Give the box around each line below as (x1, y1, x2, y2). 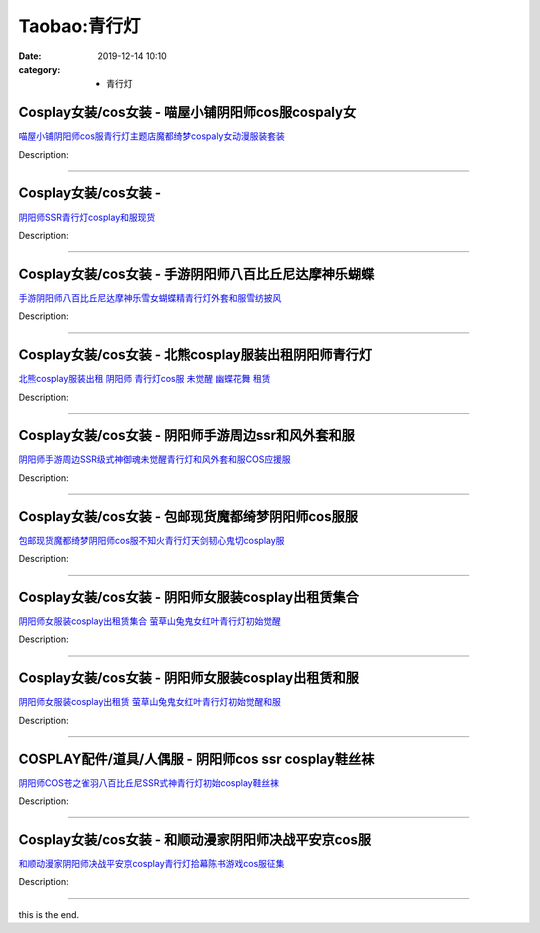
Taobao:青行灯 (18, 15, 141, 37)
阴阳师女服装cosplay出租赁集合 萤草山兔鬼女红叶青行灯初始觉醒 (18, 615, 282, 627)
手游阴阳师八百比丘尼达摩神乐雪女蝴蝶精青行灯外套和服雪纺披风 (18, 291, 282, 304)
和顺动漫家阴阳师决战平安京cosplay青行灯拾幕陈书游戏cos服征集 (18, 857, 285, 869)
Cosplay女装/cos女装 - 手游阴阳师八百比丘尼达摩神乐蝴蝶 (18, 265, 375, 282)
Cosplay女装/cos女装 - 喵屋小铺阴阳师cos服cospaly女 (18, 104, 357, 121)
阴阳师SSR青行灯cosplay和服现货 (18, 211, 156, 223)
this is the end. (18, 908, 80, 920)
